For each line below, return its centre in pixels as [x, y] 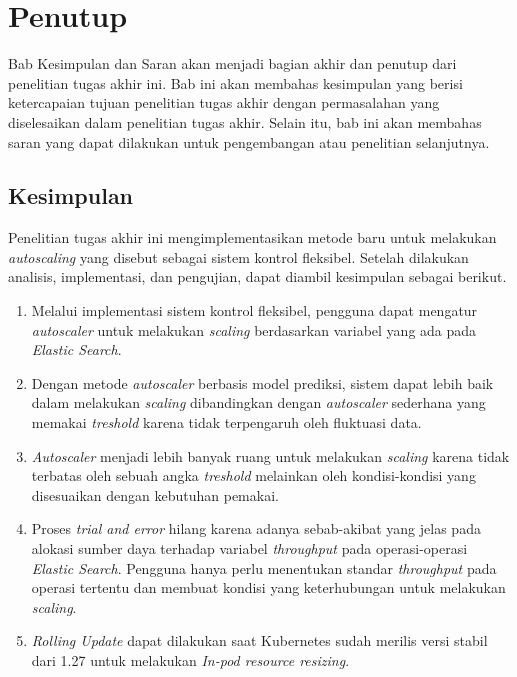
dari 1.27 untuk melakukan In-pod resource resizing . [190, 659]
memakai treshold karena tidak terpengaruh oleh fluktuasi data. [226, 422]
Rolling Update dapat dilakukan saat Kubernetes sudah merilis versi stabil [259, 640]
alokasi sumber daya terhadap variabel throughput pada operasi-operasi [249, 548]
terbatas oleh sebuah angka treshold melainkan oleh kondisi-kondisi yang [253, 475]
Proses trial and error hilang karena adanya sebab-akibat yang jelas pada [256, 528]
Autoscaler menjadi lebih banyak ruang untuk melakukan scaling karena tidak [270, 455]
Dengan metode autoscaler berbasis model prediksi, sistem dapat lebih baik [262, 382]
